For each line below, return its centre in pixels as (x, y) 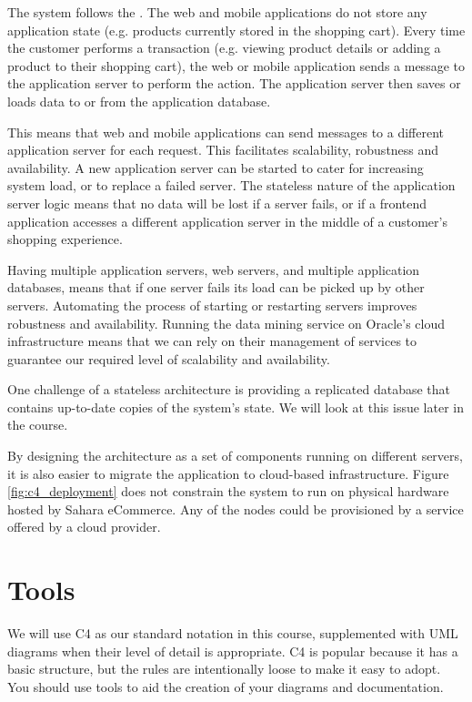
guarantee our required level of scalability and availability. (169, 358)
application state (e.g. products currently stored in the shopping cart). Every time (236, 30)
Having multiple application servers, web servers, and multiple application (214, 269)
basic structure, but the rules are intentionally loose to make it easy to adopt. (224, 669)
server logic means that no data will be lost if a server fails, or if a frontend (217, 203)
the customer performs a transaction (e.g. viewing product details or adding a (224, 48)
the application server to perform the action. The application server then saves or (234, 83)
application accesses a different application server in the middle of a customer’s (227, 221)
